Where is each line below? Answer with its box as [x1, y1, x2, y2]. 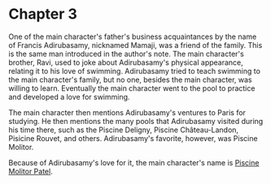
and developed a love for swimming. [8, 92, 130, 101]
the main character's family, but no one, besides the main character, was [8, 75, 252, 84]
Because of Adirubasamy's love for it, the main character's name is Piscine [8, 157, 260, 167]
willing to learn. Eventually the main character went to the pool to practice [8, 83, 256, 93]
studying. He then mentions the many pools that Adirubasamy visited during [8, 116, 264, 126]
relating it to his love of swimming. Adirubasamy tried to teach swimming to [8, 66, 260, 75]
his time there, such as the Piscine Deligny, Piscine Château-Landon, [8, 125, 238, 135]
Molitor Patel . [8, 166, 53, 176]
